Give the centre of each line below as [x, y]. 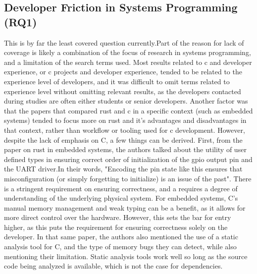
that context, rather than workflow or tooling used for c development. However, [125, 130]
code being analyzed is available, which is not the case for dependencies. [113, 266]
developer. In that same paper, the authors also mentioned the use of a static [121, 237]
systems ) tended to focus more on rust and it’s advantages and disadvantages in [125, 120]
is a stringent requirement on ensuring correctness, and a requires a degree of [121, 188]
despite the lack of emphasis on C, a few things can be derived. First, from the [123, 139]
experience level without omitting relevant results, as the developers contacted [123, 91]
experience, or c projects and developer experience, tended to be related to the [123, 72]
